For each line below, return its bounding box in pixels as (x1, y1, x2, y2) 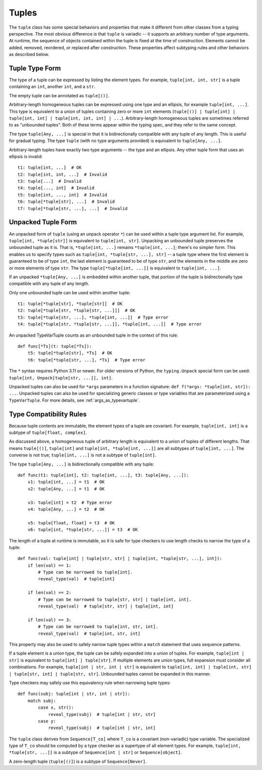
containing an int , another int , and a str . (9, 84, 96, 90)
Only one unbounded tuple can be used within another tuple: (9, 289, 131, 295)
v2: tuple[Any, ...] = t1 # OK (27, 486, 105, 491)
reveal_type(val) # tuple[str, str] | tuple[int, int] (38, 604, 174, 609)
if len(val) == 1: (27, 562, 72, 568)
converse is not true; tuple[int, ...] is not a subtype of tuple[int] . (9, 452, 156, 458)
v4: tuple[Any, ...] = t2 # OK (27, 506, 105, 512)
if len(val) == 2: (27, 590, 72, 595)
